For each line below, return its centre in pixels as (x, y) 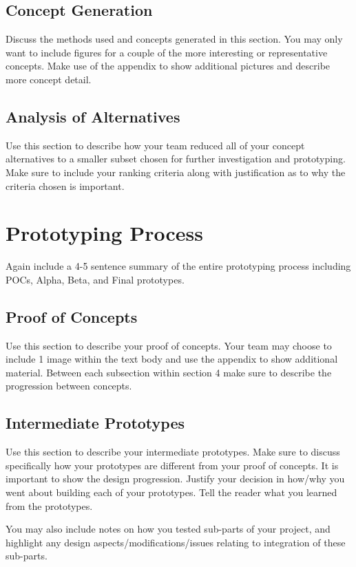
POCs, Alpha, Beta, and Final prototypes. (95, 279)
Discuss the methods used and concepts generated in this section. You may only (174, 39)
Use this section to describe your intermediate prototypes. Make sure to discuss (173, 452)
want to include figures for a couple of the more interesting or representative (167, 52)
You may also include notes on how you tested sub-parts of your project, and (168, 529)
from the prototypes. (49, 505)
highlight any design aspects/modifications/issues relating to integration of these (176, 542)
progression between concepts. (69, 386)
